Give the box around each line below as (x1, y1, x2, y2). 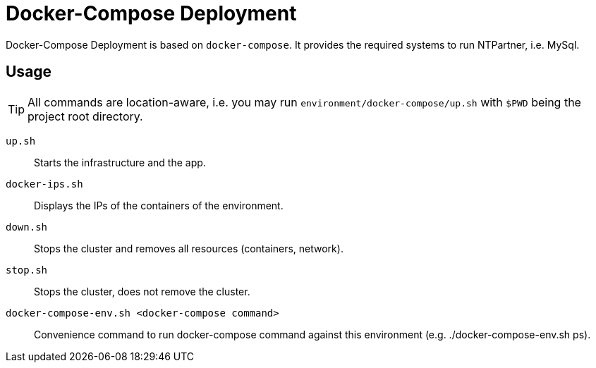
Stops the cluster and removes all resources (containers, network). (34, 242, 343, 254)
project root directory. (28, 109, 143, 123)
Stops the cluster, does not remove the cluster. (34, 285, 250, 298)
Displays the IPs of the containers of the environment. (34, 199, 284, 211)
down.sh (6, 221, 48, 233)
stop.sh (6, 264, 48, 276)
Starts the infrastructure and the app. (34, 156, 206, 168)
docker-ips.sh (6, 178, 83, 190)
